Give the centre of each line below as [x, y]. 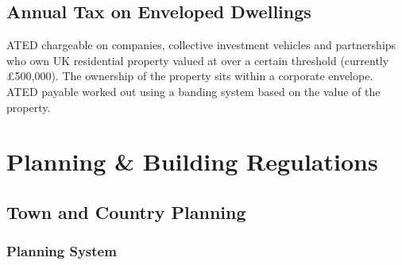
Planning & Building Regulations [192, 161]
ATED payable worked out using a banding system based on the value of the [193, 91]
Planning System [62, 251]
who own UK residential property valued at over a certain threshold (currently [198, 60]
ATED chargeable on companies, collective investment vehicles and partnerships [201, 45]
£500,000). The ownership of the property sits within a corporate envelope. [190, 76]
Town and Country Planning [126, 211]
